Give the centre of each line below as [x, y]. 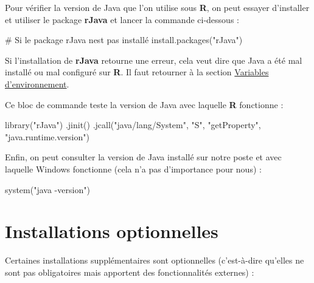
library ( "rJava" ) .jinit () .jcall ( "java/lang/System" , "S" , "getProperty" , [133, 125]
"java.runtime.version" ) [47, 136]
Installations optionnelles [112, 231]
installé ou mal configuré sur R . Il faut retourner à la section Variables [137, 72]
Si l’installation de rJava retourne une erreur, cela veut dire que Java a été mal [154, 60]
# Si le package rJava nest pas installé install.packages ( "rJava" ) [124, 40]
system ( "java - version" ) [47, 189]
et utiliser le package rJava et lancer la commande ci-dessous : [122, 19]
